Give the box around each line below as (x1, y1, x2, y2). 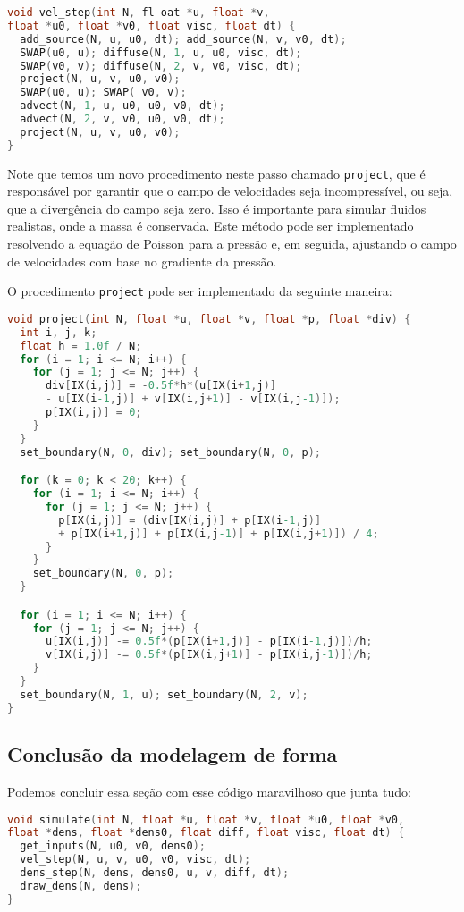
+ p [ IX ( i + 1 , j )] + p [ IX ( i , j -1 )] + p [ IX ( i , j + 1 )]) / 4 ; (58, 527, 379, 540)
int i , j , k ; (20, 325, 97, 339)
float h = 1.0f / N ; (20, 339, 142, 352)
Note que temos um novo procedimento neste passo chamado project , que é (7, 164, 426, 182)
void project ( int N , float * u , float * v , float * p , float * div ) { (7, 312, 411, 325)
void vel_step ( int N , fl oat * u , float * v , (7, 6, 270, 19)
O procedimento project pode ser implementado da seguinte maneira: (7, 282, 392, 300)
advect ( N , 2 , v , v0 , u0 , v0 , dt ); (20, 113, 225, 125)
